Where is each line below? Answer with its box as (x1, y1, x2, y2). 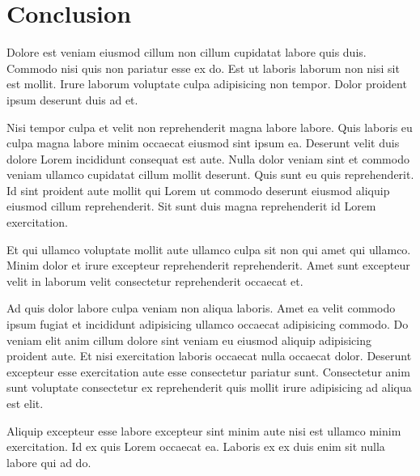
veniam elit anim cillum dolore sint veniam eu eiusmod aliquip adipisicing (6, 331, 372, 348)
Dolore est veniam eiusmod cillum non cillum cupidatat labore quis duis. (6, 44, 367, 61)
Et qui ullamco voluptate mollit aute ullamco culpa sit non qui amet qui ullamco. (6, 240, 411, 257)
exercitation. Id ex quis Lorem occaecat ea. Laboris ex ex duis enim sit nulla (6, 438, 385, 455)
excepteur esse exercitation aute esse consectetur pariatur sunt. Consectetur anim (6, 363, 410, 380)
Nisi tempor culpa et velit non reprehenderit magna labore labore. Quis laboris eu (6, 118, 413, 135)
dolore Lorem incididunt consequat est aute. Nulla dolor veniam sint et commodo (6, 150, 409, 167)
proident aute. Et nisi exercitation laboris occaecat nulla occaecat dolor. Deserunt (6, 347, 412, 364)
